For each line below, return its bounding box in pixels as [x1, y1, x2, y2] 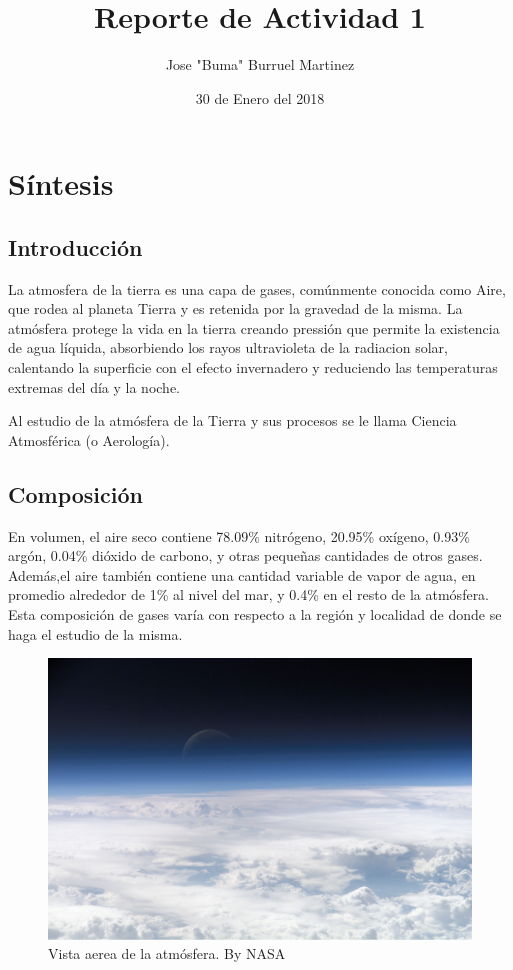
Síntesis [8, 163, 114, 204]
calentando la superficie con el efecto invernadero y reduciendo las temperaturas [8, 357, 498, 378]
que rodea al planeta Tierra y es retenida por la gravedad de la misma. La [8, 298, 463, 319]
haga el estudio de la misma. [8, 623, 183, 644]
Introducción [8, 231, 143, 262]
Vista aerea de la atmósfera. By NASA [48, 943, 286, 964]
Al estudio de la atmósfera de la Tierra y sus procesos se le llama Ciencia [8, 410, 457, 431]
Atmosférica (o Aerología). [8, 429, 170, 450]
